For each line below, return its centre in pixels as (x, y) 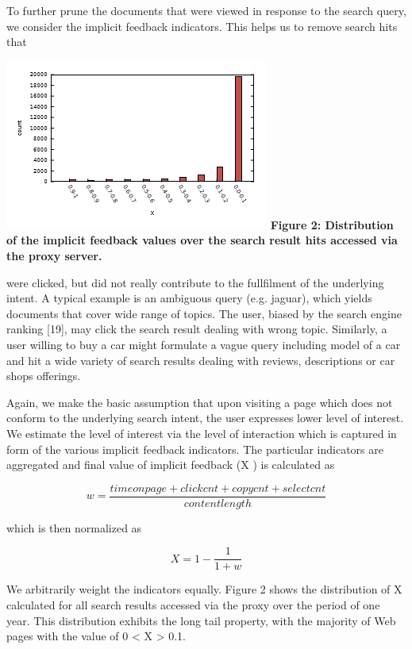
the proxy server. (54, 255)
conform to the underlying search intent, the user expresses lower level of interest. (205, 418)
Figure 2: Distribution (332, 224)
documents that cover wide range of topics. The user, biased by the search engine (204, 313)
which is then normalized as (74, 527)
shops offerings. (44, 376)
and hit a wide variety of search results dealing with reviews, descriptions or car (201, 360)
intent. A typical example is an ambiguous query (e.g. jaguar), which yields (189, 298)
